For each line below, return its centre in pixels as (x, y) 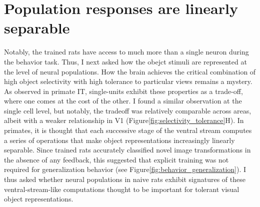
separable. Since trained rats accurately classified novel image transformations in (127, 150)
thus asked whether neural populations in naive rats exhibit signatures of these (125, 179)
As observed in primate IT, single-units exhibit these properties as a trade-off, (123, 91)
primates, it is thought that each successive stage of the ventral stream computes (128, 130)
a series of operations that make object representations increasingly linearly (119, 140)
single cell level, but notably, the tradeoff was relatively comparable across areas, (128, 110)
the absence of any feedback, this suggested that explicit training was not (116, 159)
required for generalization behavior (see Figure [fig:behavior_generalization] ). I (125, 169)
